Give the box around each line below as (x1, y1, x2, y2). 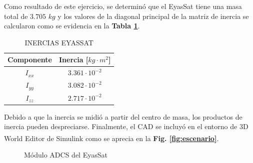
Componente (7, 54, 52, 65)
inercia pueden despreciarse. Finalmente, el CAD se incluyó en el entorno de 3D (4, 121, 248, 132)
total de (4, 10, 28, 21)
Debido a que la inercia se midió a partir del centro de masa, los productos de (4, 111, 242, 122)
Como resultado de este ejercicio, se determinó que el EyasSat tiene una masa (4, 1, 242, 11)
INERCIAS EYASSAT (24, 37, 93, 47)
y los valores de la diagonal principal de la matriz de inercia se (57, 10, 249, 21)
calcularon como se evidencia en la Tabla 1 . (4, 20, 140, 31)
